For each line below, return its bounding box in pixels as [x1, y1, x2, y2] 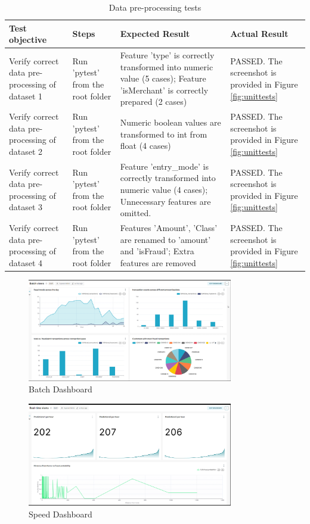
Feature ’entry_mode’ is [120, 160, 209, 172]
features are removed [120, 256, 196, 269]
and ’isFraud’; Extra [120, 245, 194, 257]
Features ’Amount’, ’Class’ [120, 222, 218, 234]
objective [9, 33, 47, 46]
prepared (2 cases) [120, 95, 187, 108]
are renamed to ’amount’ [120, 233, 211, 245]
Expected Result [120, 27, 190, 40]
